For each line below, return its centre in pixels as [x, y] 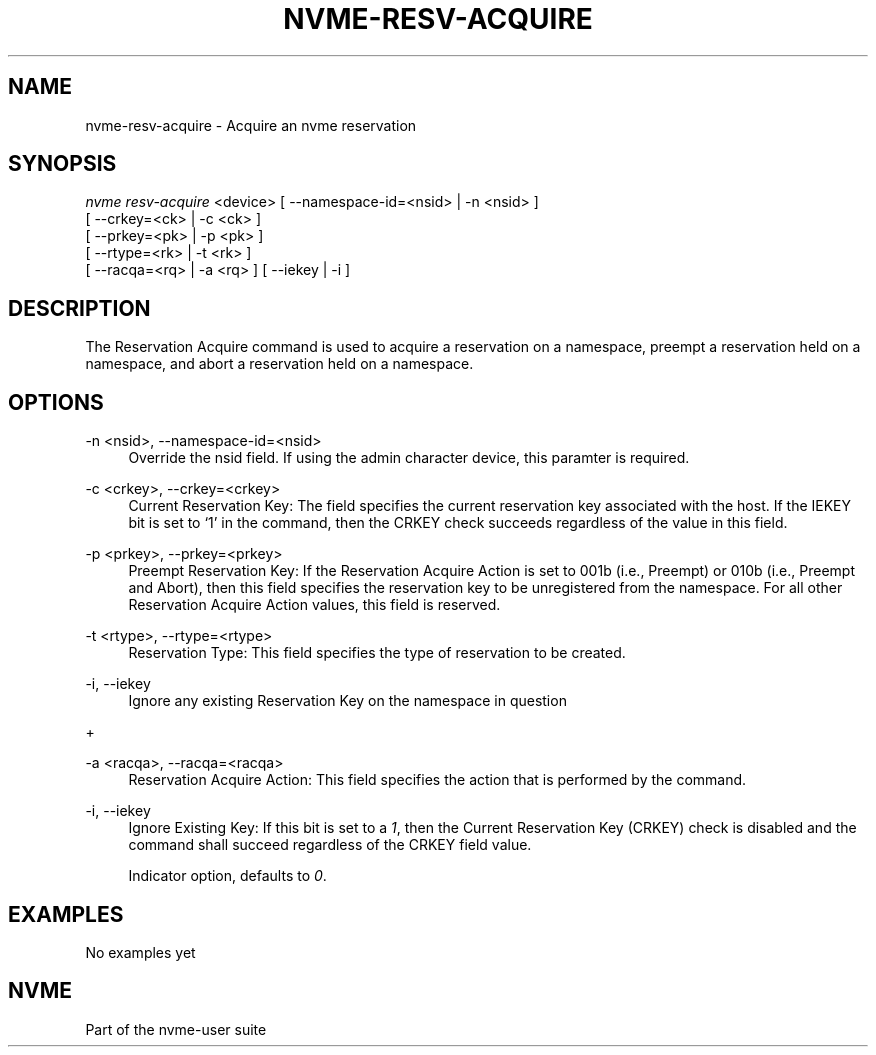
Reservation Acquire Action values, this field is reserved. [314, 605]
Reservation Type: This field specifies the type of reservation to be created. [377, 653]
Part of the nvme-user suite [176, 1029]
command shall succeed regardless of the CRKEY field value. [330, 845]
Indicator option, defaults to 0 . [227, 876]
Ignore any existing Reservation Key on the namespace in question [347, 701]
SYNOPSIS [62, 164]
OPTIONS [56, 402]
